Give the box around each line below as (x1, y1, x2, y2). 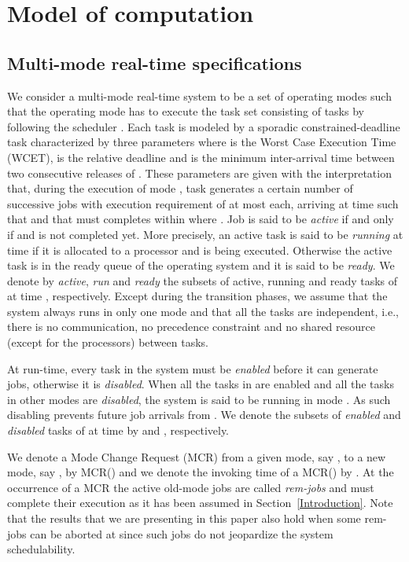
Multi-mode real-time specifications (7, 50, 302, 75)
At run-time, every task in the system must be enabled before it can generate (7, 360, 378, 377)
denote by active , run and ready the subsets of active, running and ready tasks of (7, 272, 398, 288)
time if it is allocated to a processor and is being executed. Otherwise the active (7, 241, 392, 258)
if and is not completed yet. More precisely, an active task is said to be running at (7, 226, 403, 242)
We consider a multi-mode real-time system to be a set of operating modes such (7, 87, 392, 104)
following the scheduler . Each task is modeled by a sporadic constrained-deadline (7, 118, 400, 134)
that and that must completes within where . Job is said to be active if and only (7, 211, 394, 227)
